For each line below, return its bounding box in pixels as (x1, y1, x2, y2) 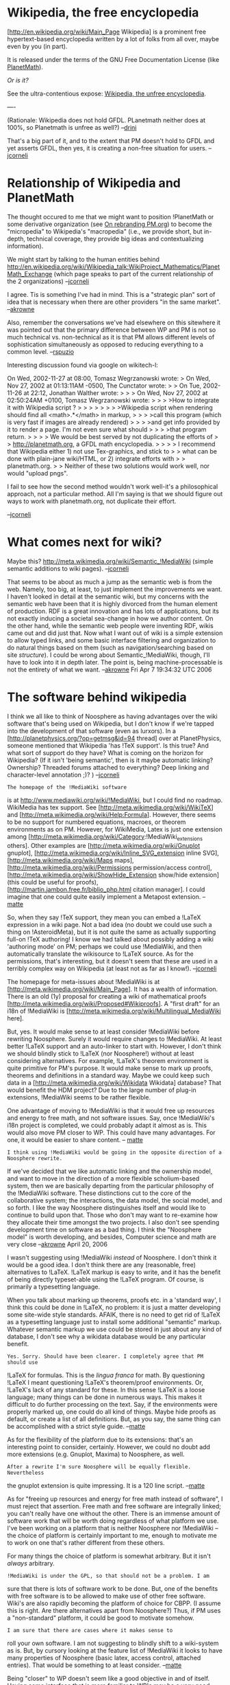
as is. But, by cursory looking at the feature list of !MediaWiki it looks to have (7, 1646, 222, 1654)
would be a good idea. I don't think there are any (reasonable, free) (7, 1260, 196, 1269)
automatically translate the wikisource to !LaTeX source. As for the (7, 950, 194, 958)
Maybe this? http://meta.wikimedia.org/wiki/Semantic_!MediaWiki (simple (7, 557, 214, 565)
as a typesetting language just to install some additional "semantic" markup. (7, 1317, 222, 1326)
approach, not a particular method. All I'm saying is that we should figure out (7, 489, 223, 498)
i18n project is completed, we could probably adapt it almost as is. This (7, 1121, 207, 1129)
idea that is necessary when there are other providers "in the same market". (7, 298, 221, 306)
